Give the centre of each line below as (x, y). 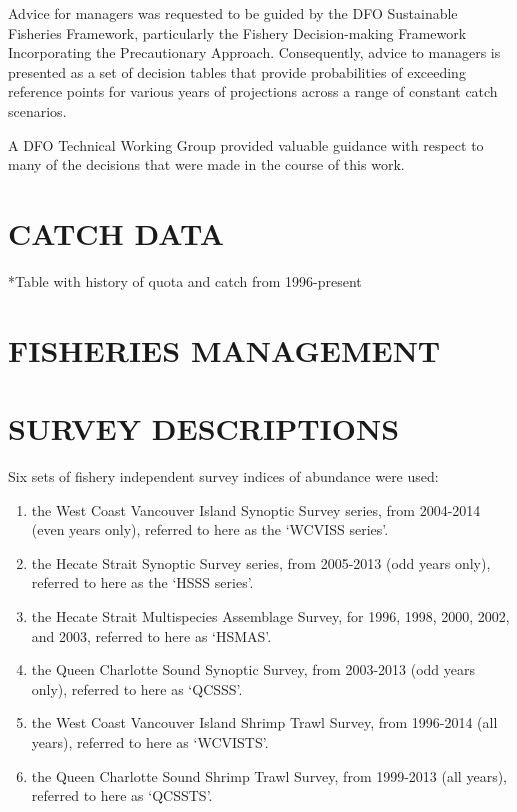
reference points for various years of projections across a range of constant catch (253, 91)
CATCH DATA (116, 232)
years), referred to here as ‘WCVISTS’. (150, 741)
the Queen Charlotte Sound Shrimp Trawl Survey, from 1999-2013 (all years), (269, 775)
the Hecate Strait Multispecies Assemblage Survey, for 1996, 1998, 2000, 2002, (270, 615)
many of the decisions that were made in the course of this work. (206, 164)
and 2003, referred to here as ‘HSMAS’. (151, 635)
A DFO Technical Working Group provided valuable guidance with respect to (246, 144)
